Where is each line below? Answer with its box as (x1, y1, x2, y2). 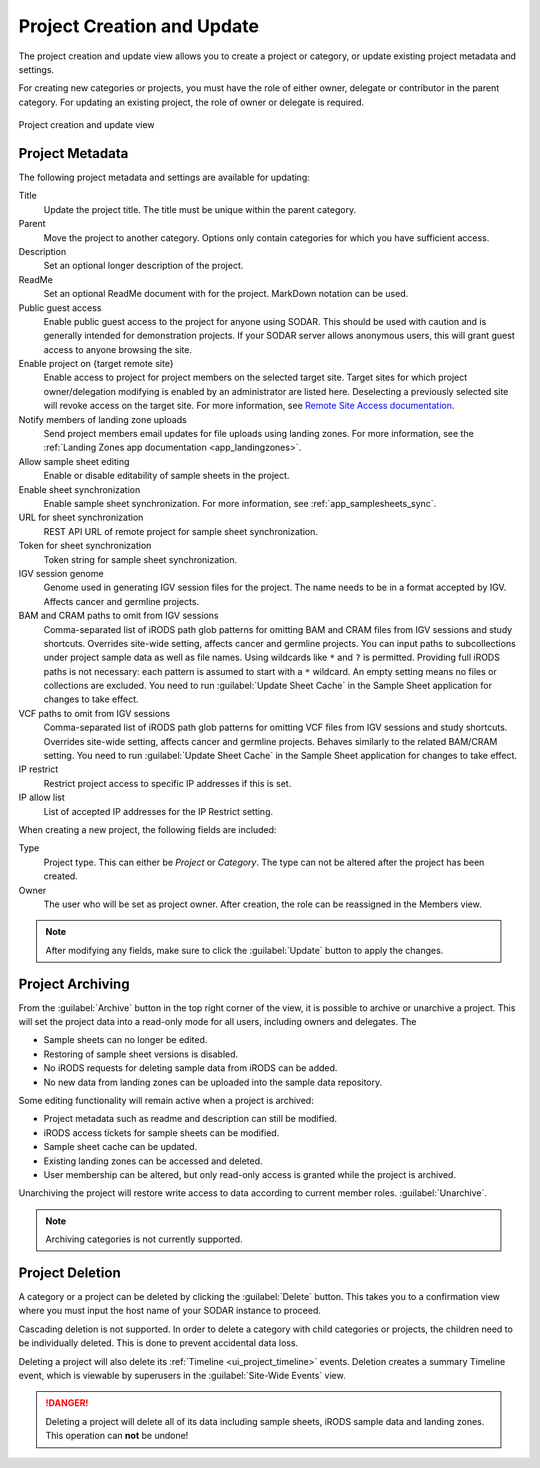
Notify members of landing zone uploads (18, 413, 187, 425)
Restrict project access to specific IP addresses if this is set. (43, 777, 292, 789)
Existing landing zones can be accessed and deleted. (43, 1155, 264, 1167)
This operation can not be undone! (45, 1430, 189, 1442)
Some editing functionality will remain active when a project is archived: (18, 1094, 314, 1106)
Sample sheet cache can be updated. (43, 1141, 198, 1153)
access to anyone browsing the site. (43, 343, 192, 355)
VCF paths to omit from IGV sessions (18, 707, 170, 719)
